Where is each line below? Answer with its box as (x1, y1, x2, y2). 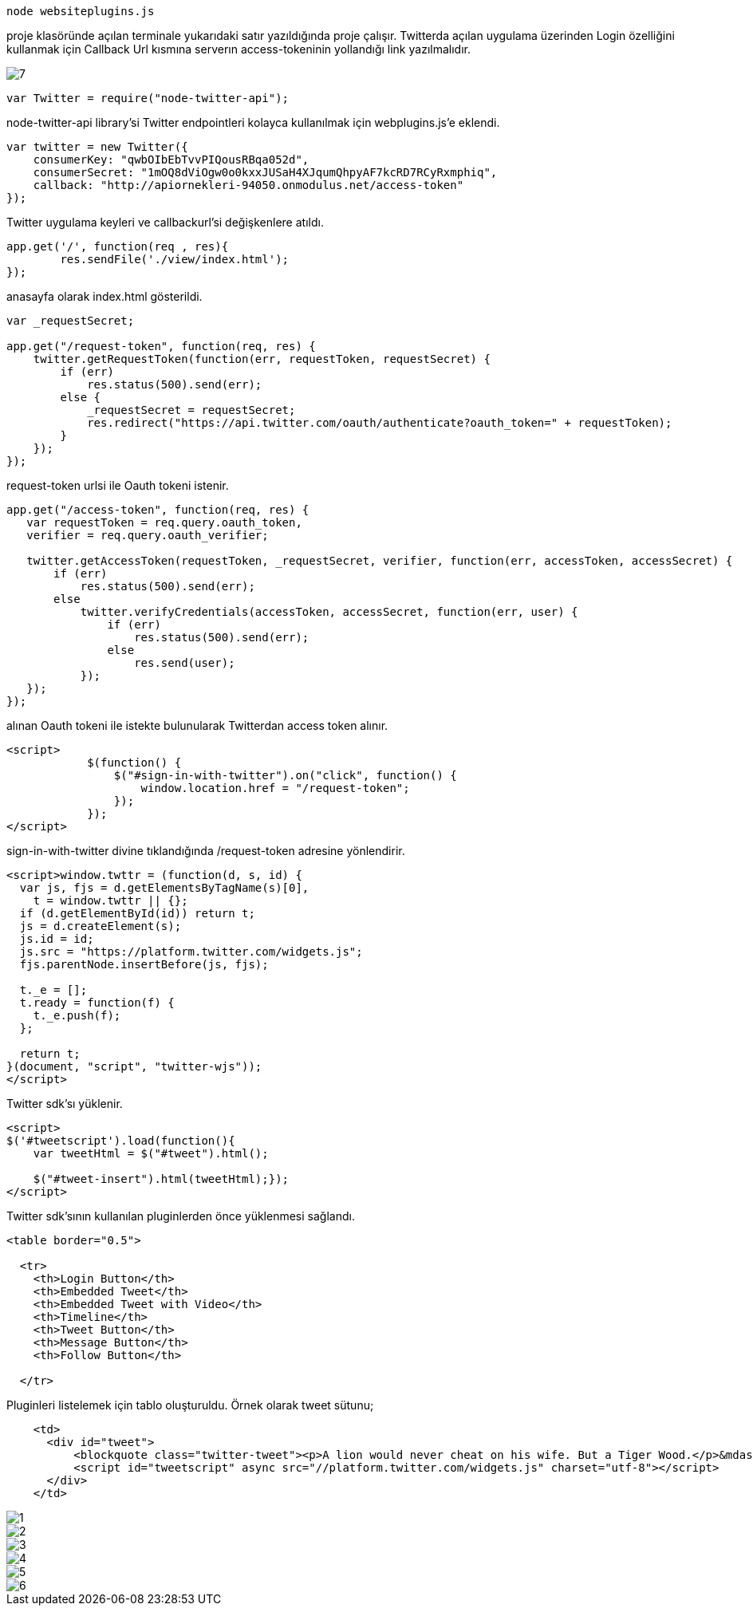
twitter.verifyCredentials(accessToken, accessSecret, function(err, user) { (80, 605, 578, 618)
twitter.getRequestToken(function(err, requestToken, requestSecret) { (33, 353, 491, 365)
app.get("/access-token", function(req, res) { (6, 503, 309, 516)
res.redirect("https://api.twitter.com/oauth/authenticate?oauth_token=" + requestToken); (87, 416, 672, 429)
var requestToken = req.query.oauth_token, (26, 516, 302, 529)
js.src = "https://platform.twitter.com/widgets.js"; (19, 945, 363, 958)
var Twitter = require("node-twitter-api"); (6, 92, 290, 104)
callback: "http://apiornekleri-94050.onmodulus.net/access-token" (33, 179, 464, 191)
